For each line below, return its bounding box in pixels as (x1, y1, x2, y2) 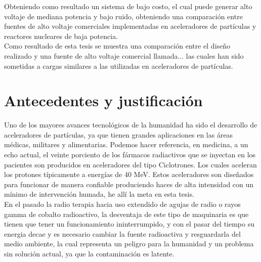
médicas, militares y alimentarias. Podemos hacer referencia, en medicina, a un (4, 139, 248, 150)
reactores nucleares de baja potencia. (4, 30, 118, 41)
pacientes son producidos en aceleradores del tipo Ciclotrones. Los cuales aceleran (4, 159, 257, 169)
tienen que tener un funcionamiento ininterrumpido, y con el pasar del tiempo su (4, 219, 255, 229)
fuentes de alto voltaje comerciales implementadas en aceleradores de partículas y (4, 21, 256, 31)
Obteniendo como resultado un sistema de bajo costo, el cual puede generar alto (4, 1, 252, 11)
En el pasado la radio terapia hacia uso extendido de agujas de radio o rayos (4, 199, 241, 209)
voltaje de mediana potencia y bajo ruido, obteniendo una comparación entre (4, 11, 243, 21)
